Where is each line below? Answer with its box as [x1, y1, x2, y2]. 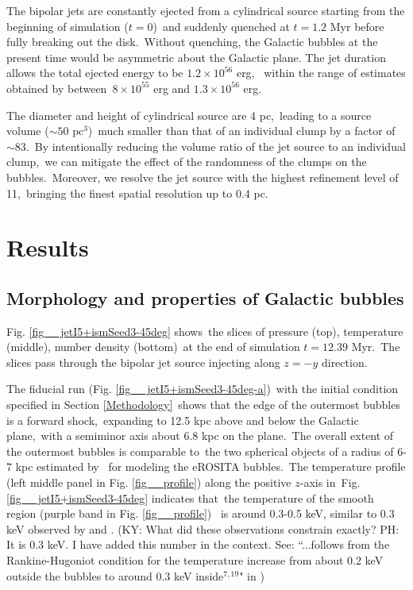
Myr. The [351, 338, 400, 355]
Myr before [330, 17, 384, 34]
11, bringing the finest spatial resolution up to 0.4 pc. [6, 184, 268, 201]
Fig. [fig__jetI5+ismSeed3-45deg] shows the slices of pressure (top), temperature [6, 322, 403, 339]
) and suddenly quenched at [152, 17, 290, 34]
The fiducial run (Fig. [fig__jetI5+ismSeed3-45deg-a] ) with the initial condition [6, 380, 399, 397]
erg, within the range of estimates [236, 64, 406, 81]
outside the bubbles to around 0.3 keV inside [6, 567, 224, 584]
